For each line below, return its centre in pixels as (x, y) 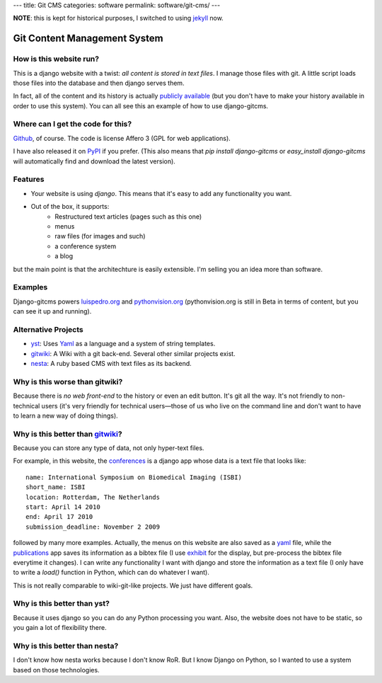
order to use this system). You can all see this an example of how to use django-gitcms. (141, 105)
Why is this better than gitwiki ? (68, 434)
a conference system (86, 246)
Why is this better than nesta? (66, 646)
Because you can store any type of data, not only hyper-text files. (109, 448)
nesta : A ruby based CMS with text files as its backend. (111, 363)
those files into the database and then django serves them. (99, 83)
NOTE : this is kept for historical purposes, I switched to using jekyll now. (118, 18)
